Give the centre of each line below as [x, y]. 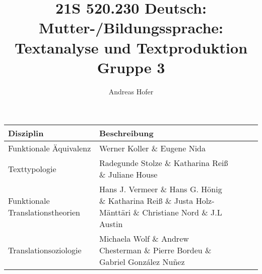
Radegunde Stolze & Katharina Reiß [163, 163]
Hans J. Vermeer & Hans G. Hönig [160, 189]
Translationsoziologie [45, 250]
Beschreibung [126, 133]
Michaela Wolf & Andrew [144, 239]
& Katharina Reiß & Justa [146, 201]
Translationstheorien [44, 212]
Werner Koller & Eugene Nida [152, 148]
